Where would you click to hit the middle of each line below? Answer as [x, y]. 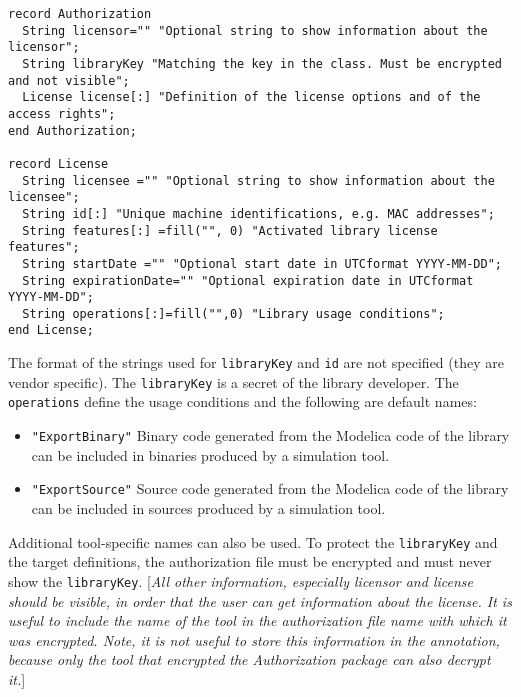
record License [58, 163]
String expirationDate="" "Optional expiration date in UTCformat [248, 280]
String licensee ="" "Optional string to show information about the [258, 180]
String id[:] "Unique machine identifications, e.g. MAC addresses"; [258, 213]
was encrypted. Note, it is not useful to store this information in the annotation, [254, 639]
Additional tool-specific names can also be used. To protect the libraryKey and [253, 541]
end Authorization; [72, 130]
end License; [51, 330]
